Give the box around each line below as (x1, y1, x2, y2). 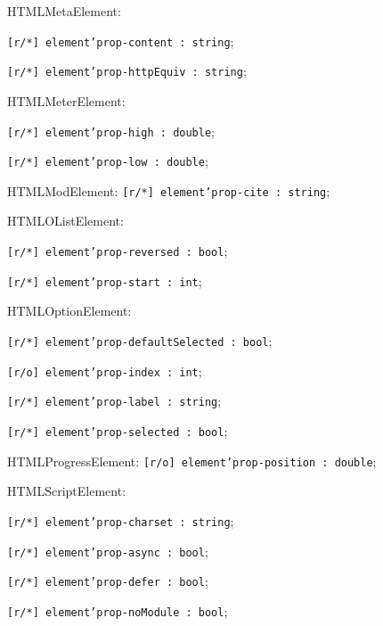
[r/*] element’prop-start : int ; (7, 271, 202, 290)
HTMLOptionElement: (7, 301, 132, 320)
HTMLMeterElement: (7, 91, 126, 110)
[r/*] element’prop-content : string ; (7, 31, 234, 50)
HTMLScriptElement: (7, 482, 126, 500)
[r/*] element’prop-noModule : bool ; (7, 601, 228, 620)
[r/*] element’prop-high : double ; (7, 121, 215, 140)
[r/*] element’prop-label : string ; (7, 391, 222, 410)
